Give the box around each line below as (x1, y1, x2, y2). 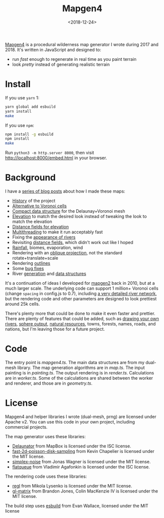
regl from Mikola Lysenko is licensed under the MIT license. (12, 483, 132, 489)
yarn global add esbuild (5, 104, 56, 109)
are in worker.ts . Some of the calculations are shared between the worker (5, 375, 153, 381)
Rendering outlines (12, 260, 50, 266)
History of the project (12, 198, 55, 204)
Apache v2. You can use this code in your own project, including (5, 419, 135, 424)
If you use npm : (5, 122, 34, 128)
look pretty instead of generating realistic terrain (12, 61, 110, 67)
